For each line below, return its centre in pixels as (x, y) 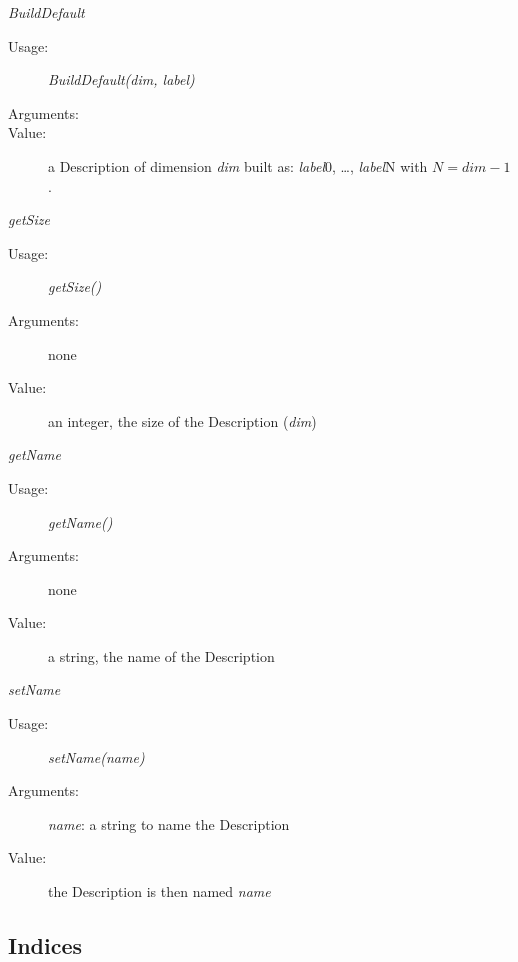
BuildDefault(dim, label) (121, 79)
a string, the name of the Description (161, 655)
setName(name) (96, 756)
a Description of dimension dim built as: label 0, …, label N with (238, 165)
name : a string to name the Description (169, 823)
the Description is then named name (159, 891)
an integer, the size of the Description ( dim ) (182, 420)
